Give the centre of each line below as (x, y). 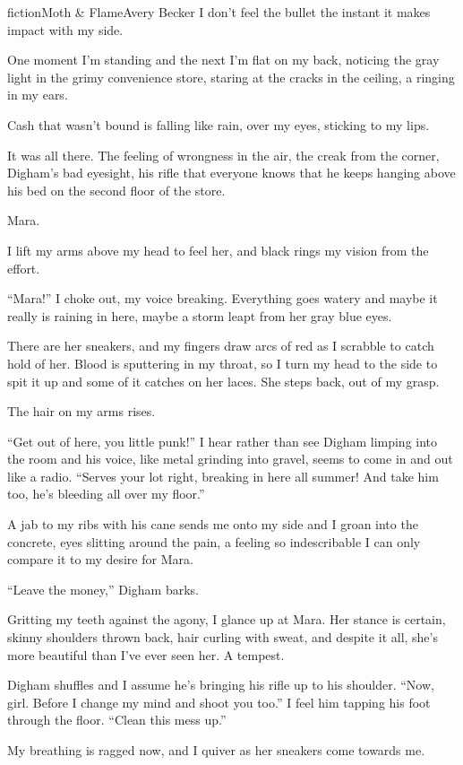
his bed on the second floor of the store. (116, 190)
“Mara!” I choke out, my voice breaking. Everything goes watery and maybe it (223, 298)
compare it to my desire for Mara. (100, 559)
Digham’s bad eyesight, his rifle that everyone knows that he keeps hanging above (231, 173)
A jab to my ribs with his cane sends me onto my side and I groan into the (213, 524)
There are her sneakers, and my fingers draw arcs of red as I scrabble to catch (221, 346)
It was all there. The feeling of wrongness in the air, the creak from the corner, (223, 155)
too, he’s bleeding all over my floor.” (106, 494)
